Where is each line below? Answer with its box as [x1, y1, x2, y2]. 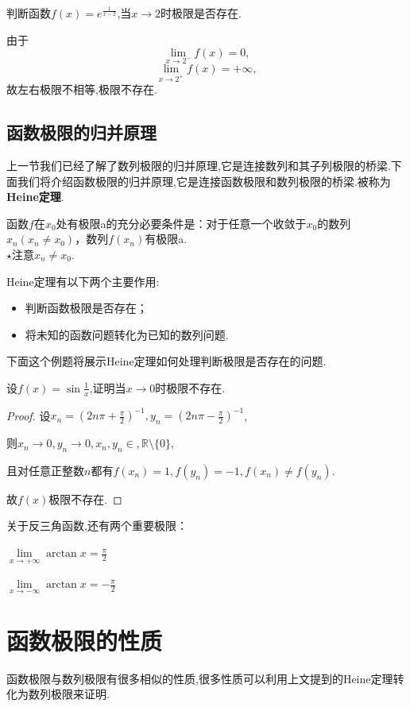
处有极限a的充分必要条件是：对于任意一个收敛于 [56, 214, 307, 231]
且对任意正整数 [6, 462, 84, 478]
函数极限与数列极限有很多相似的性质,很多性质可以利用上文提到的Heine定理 [6, 670, 393, 686]
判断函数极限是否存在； [25, 299, 148, 316]
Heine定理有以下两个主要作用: [6, 272, 160, 289]
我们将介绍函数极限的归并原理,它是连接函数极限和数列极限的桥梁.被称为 [17, 172, 391, 189]
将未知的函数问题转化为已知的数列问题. [25, 326, 229, 342]
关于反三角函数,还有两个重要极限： [6, 517, 188, 534]
